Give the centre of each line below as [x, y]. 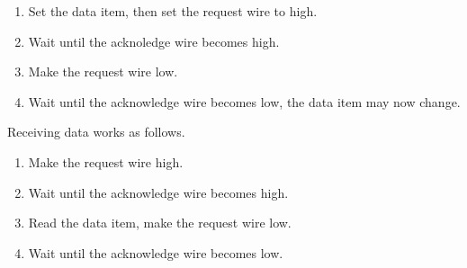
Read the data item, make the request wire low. [160, 223]
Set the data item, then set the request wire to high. [173, 11]
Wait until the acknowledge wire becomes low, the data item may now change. [244, 101]
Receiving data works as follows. [96, 132]
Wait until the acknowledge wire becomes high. [158, 192]
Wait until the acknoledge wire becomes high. [154, 41]
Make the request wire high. [106, 161]
